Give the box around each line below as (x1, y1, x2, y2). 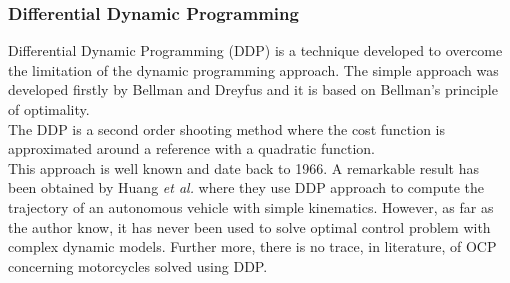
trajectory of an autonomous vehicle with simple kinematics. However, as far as (8, 196, 494, 217)
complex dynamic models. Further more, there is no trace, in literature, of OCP (8, 236, 497, 257)
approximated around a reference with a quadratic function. (8, 138, 375, 159)
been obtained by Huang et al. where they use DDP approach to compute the (8, 177, 485, 198)
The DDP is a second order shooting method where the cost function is (8, 118, 446, 139)
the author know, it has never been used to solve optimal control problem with (8, 216, 491, 237)
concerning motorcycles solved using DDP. (8, 255, 268, 276)
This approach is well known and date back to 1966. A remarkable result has (8, 157, 480, 178)
